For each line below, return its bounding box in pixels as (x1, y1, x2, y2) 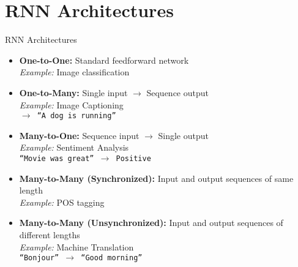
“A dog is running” (37, 111, 116, 121)
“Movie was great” (19, 154, 94, 163)
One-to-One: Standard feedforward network (19, 53, 189, 66)
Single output (158, 129, 209, 141)
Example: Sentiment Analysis (19, 141, 129, 154)
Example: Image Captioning (19, 98, 124, 111)
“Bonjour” (19, 254, 59, 263)
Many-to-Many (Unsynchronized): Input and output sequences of (19, 216, 283, 229)
